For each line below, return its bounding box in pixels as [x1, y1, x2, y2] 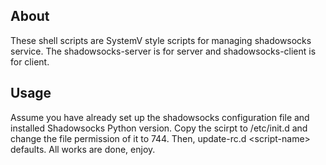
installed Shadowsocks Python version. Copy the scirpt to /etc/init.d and [10, 122, 308, 134]
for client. [10, 55, 50, 68]
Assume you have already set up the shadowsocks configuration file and [10, 111, 310, 123]
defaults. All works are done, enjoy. [10, 143, 156, 155]
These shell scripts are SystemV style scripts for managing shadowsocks [10, 34, 312, 46]
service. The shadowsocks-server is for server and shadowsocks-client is [10, 45, 317, 57]
